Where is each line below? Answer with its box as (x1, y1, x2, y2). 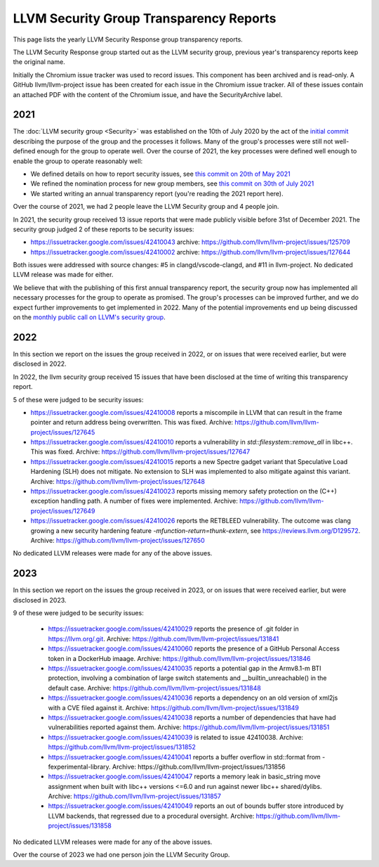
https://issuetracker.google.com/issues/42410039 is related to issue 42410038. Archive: (48, 733, 304, 741)
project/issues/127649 (30, 506, 95, 515)
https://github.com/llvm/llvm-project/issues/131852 (48, 743, 197, 752)
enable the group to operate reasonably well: (13, 157, 143, 165)
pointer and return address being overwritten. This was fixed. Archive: (30, 418, 234, 427)
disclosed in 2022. (13, 359, 67, 368)
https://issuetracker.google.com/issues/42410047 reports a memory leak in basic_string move (48, 772, 321, 781)
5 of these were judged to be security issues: (13, 395, 144, 404)
